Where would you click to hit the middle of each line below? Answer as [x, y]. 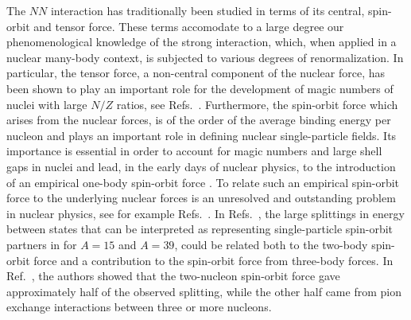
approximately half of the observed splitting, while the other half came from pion [204, 291]
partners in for [42, 244]
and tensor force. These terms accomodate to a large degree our [189, 26]
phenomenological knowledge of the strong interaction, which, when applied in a [202, 42]
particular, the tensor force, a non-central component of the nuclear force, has [196, 73]
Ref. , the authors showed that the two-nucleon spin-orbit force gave [173, 276]
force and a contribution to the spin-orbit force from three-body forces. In [213, 260]
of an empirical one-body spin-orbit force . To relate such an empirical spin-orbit [203, 182]
